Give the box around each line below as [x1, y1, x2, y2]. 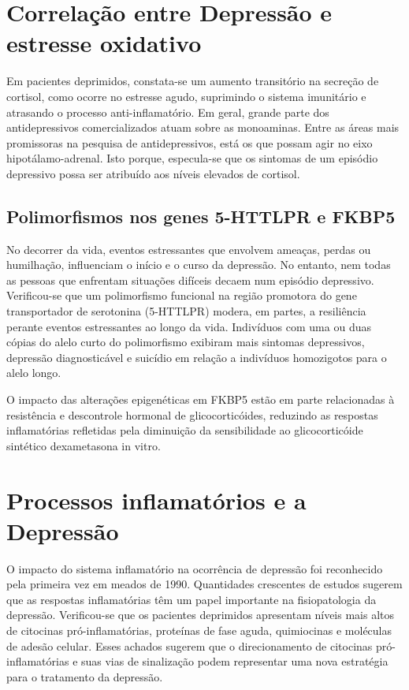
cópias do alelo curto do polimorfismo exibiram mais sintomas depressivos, [6, 334, 365, 350]
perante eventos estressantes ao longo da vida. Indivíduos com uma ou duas [6, 318, 371, 334]
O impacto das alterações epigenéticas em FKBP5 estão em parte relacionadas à [6, 391, 395, 408]
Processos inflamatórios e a [6, 483, 307, 516]
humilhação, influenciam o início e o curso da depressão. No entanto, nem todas [6, 256, 391, 273]
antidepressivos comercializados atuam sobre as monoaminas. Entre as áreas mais [6, 119, 400, 136]
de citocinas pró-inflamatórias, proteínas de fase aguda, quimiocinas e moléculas [6, 622, 392, 639]
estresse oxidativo [6, 27, 202, 59]
